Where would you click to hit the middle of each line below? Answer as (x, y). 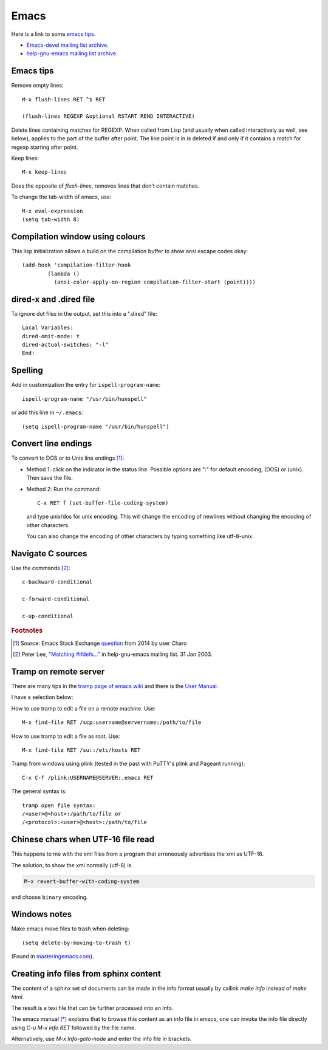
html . (18, 997)
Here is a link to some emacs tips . (53, 34)
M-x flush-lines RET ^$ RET (64, 99)
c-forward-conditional (56, 599)
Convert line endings (52, 444)
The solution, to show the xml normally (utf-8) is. (72, 865)
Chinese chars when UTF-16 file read (83, 840)
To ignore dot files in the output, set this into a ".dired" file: (84, 313)
